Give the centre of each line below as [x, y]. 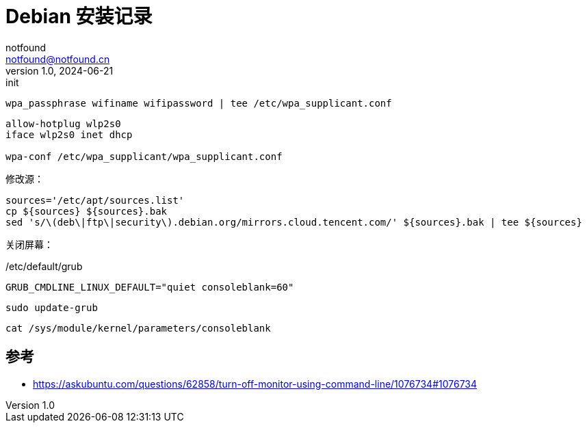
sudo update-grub [52, 307]
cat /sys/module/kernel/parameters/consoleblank [138, 328]
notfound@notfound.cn [58, 59]
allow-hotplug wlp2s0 [63, 123]
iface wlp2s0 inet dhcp [69, 134]
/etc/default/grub [44, 266]
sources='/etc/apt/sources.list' [95, 200]
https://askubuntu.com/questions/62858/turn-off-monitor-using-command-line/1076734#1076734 [255, 384]
